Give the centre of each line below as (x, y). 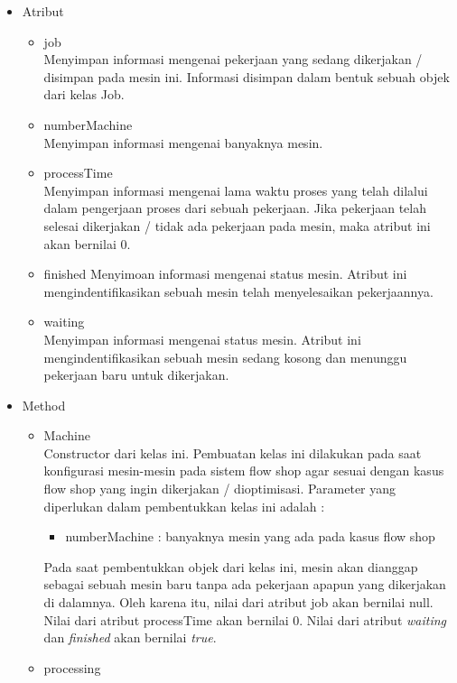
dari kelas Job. (84, 94)
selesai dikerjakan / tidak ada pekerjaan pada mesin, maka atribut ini (237, 225)
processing (72, 667)
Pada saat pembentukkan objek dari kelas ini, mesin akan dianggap (231, 566)
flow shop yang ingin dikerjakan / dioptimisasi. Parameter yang (220, 489)
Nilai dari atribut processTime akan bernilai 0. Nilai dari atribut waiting (245, 619)
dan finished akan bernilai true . (130, 637)
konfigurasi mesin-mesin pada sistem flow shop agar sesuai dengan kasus (244, 471)
